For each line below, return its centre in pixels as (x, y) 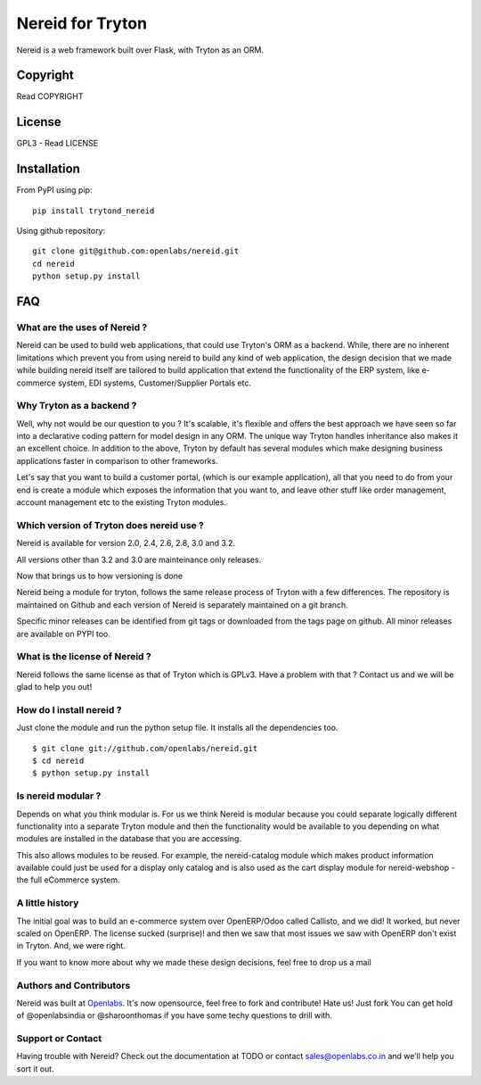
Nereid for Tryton (82, 23)
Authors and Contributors (73, 985)
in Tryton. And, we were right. (71, 946)
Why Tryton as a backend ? (77, 406)
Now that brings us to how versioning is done (99, 576)
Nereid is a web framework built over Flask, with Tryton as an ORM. (140, 50)
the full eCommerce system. (68, 880)
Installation (48, 169)
